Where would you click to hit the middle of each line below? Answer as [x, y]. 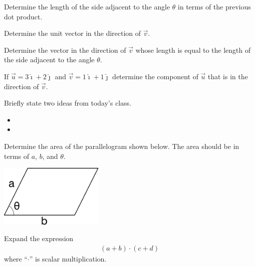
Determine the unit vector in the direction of [73, 33]
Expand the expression [39, 238]
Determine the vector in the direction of [65, 50]
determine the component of [155, 76]
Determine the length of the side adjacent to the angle [87, 6]
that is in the [228, 76]
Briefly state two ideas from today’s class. [68, 103]
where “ [16, 258]
